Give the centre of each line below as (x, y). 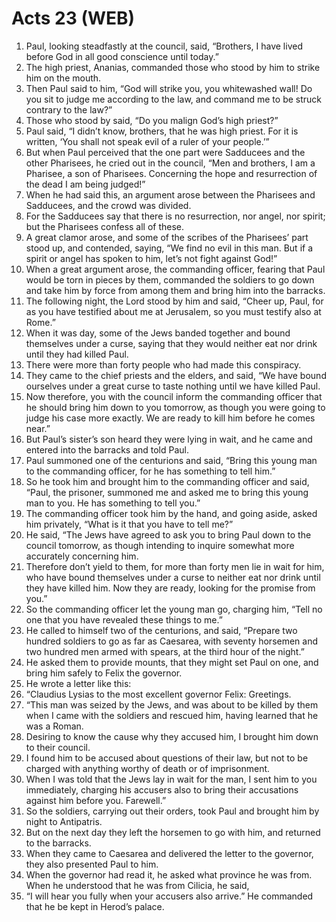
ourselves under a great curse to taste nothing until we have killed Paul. (173, 386)
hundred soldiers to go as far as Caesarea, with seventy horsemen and (172, 641)
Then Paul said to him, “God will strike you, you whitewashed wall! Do (169, 88)
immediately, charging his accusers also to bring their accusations (162, 789)
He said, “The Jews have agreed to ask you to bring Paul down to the (168, 534)
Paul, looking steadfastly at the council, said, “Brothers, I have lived (164, 46)
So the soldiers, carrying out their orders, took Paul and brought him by (172, 811)
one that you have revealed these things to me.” (124, 619)
